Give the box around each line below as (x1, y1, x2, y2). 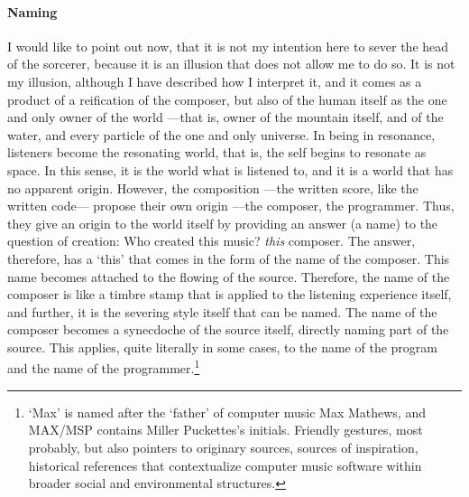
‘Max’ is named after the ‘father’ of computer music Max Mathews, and (28, 402, 426, 421)
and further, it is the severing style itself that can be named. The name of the (7, 302, 437, 321)
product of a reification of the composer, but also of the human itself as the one (7, 89, 447, 108)
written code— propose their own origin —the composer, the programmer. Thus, (7, 196, 455, 215)
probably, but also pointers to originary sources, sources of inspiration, (28, 437, 418, 456)
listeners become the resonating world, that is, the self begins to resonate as (7, 143, 427, 162)
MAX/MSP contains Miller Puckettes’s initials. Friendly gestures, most (28, 420, 423, 439)
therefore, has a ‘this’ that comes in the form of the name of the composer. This (7, 248, 450, 267)
